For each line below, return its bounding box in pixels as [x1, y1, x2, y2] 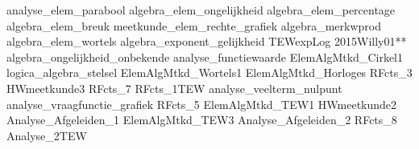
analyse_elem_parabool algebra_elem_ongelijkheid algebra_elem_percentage [6, 2, 396, 18]
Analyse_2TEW [6, 127, 87, 143]
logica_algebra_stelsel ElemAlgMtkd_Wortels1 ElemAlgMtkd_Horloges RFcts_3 [6, 64, 413, 81]
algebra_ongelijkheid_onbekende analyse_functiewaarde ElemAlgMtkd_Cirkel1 [6, 48, 403, 65]
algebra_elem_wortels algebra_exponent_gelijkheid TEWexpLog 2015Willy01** [6, 33, 407, 50]
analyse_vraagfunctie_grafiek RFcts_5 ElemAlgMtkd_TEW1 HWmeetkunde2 [6, 95, 397, 112]
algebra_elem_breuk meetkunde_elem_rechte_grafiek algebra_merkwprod [6, 17, 381, 34]
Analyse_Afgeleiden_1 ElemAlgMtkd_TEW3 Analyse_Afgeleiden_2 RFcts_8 [6, 111, 397, 128]
